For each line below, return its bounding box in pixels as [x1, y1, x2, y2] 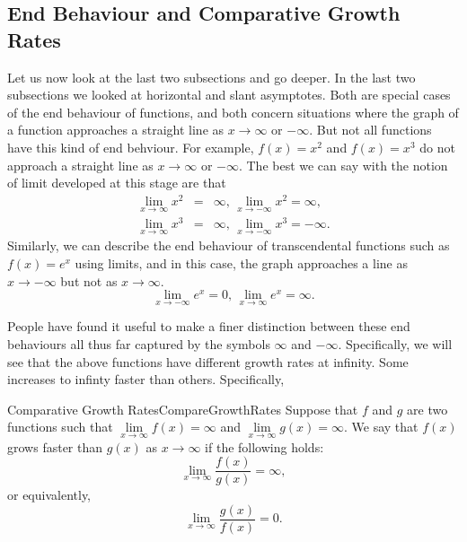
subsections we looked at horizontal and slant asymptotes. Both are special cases [7, 85, 451, 104]
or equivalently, [7, 485, 92, 504]
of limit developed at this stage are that [7, 173, 226, 192]
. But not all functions [309, 120, 432, 139]
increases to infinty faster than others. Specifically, [7, 370, 285, 389]
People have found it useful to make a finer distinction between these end [7, 317, 410, 336]
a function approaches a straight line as [7, 120, 225, 139]
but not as [60, 271, 118, 290]
